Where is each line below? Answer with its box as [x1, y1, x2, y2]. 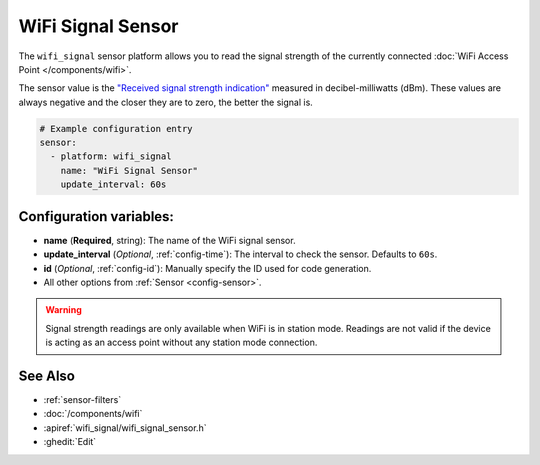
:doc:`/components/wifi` [43, 408, 143, 420]
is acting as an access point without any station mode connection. [45, 336, 318, 349]
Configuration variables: [18, 208, 175, 225]
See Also [18, 367, 75, 384]
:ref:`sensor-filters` [43, 394, 122, 406]
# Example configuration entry [39, 123, 194, 134]
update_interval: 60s [60, 179, 167, 190]
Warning [45, 304, 82, 316]
